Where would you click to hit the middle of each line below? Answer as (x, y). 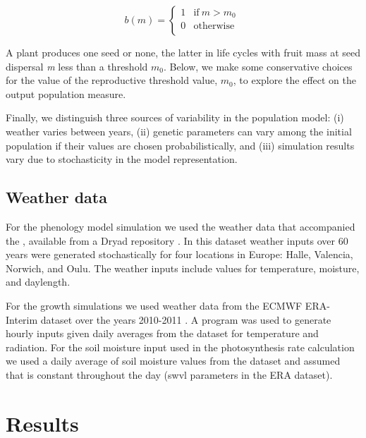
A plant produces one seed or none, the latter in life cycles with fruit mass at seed (183, 52)
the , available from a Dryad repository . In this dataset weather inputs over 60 (177, 240)
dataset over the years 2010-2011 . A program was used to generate (186, 319)
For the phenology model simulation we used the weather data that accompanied (181, 226)
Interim (22, 319)
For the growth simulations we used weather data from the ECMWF (154, 305)
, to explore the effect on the (294, 80)
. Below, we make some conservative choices (258, 66)
